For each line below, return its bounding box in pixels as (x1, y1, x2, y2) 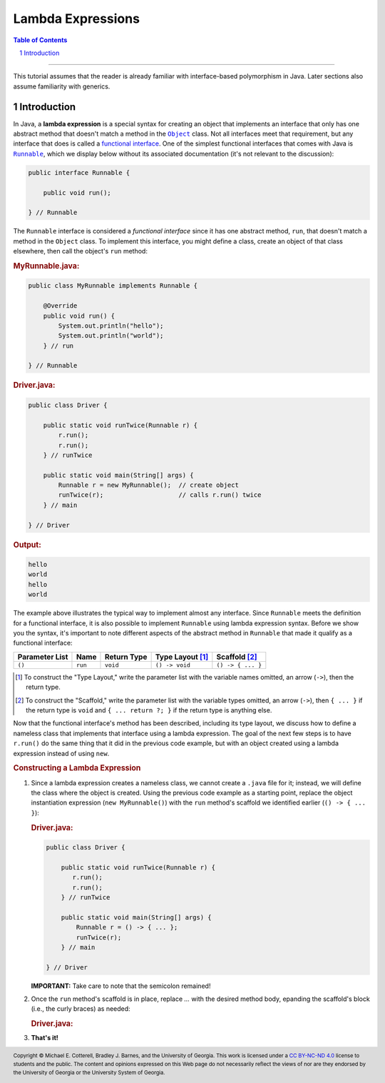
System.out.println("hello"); (58, 321, 164, 330)
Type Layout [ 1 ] (155, 652, 209, 662)
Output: (13, 540, 42, 550)
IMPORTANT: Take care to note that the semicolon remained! (31, 982, 211, 990)
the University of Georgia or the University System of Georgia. (13, 1069, 165, 1076)
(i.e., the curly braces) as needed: (31, 1004, 131, 1013)
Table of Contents (13, 36, 68, 44)
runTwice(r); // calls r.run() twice (58, 491, 262, 499)
